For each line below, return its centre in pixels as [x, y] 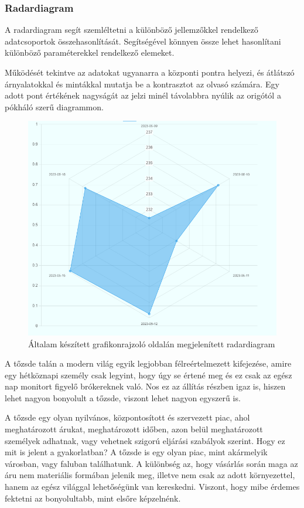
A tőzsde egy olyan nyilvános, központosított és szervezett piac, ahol [127, 417]
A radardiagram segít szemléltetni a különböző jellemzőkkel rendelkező [131, 30]
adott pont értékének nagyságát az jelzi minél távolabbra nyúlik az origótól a [143, 95]
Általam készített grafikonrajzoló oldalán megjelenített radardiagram [152, 343]
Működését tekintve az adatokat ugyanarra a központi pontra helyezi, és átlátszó [150, 72]
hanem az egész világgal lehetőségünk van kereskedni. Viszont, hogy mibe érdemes [152, 487]
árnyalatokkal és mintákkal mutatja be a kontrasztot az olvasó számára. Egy [142, 84]
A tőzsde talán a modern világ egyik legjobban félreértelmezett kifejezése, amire [148, 363]
